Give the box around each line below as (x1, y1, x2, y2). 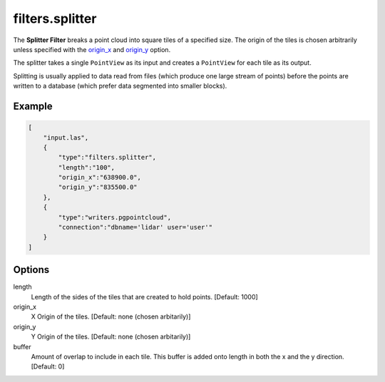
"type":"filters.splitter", (58, 153, 157, 162)
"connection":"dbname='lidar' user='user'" (58, 223, 213, 232)
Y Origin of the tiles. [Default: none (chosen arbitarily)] (31, 332, 191, 341)
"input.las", (43, 133, 89, 142)
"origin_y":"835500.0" (58, 183, 138, 192)
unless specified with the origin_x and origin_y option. (13, 45, 171, 53)
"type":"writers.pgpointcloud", (58, 213, 171, 221)
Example (13, 100, 53, 112)
